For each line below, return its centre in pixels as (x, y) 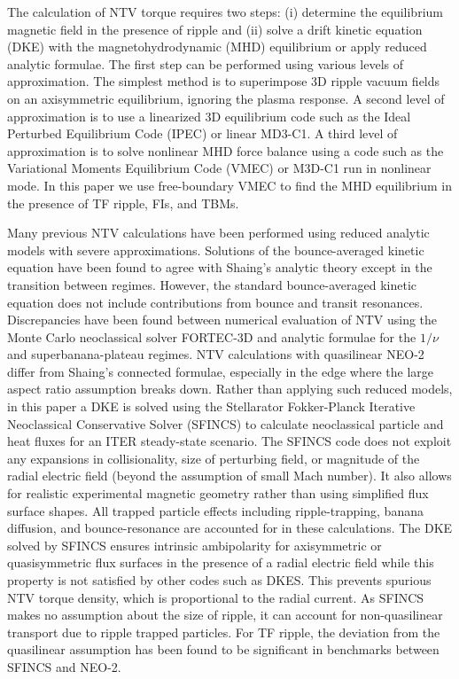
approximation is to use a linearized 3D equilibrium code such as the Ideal (209, 116)
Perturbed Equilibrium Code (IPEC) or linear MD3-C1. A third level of (202, 133)
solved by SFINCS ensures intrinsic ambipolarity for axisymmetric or (194, 545)
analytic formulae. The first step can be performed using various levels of (206, 63)
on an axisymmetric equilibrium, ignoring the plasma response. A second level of (226, 98)
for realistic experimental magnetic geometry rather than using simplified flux (218, 493)
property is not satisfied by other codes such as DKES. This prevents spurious (219, 580)
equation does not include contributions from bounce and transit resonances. (215, 302)
